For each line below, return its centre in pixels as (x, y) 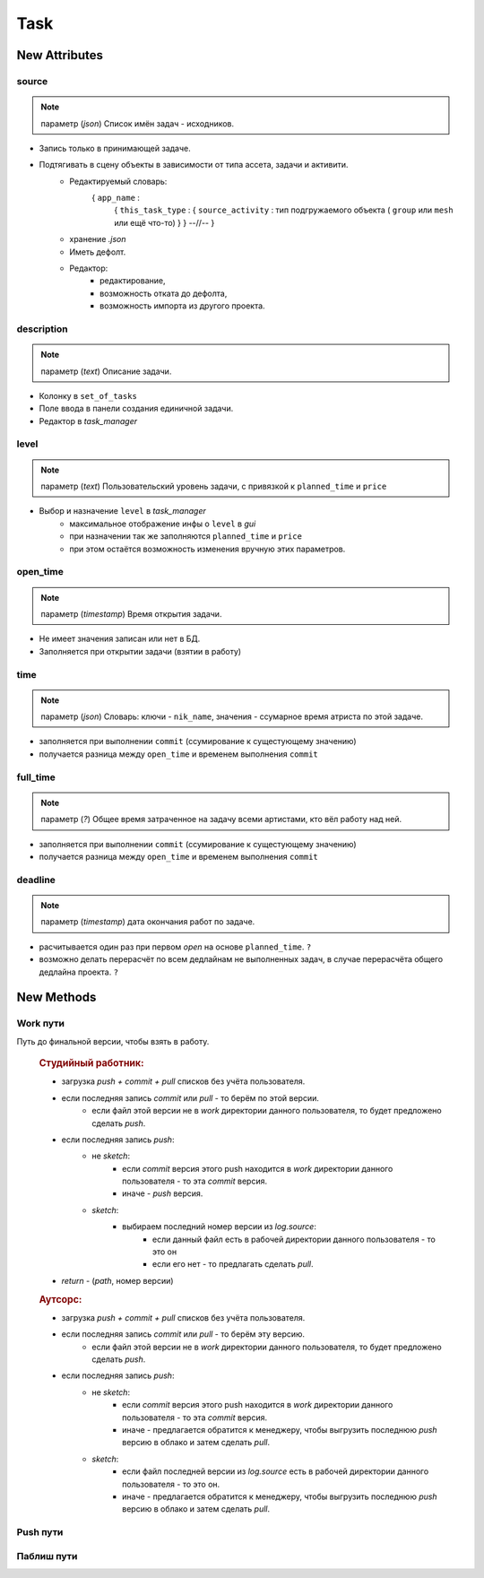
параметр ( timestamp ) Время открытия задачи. (131, 613)
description (42, 329)
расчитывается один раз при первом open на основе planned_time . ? (175, 947)
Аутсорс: (60, 1299)
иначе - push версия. (163, 1193)
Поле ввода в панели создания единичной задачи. (136, 409)
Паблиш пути (47, 1556)
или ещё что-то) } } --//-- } (164, 222)
